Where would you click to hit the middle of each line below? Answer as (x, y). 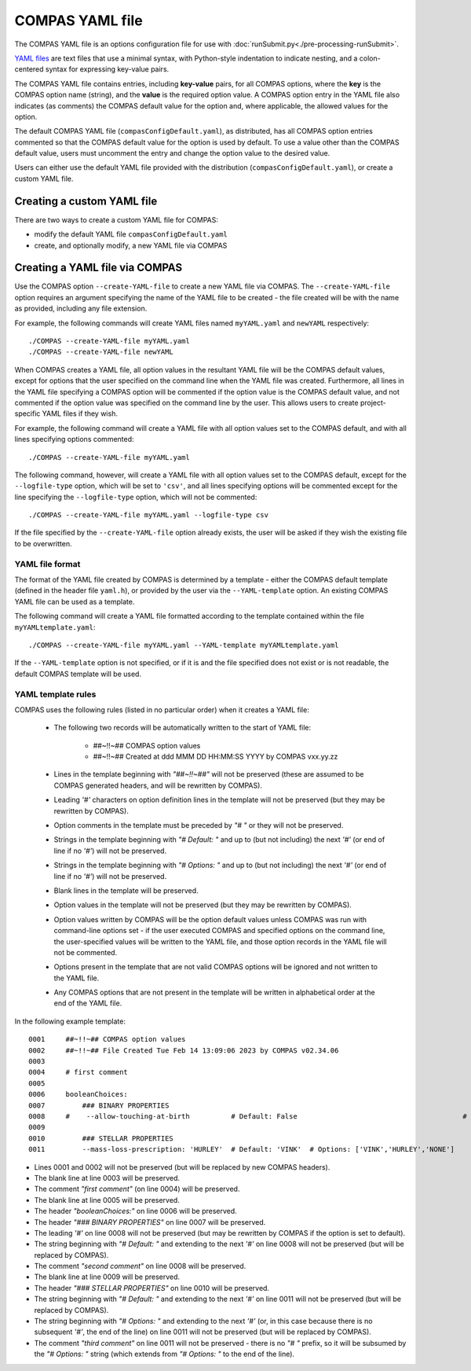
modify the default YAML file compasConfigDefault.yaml (131, 234)
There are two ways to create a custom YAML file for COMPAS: (117, 219)
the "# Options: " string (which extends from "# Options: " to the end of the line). (164, 1354)
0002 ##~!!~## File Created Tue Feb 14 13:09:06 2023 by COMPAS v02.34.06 (184, 1050)
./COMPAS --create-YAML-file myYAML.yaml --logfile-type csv (148, 515)
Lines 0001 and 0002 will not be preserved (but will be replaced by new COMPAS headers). (182, 1167)
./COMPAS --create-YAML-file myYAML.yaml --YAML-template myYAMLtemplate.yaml (184, 645)
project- (373, 402)
